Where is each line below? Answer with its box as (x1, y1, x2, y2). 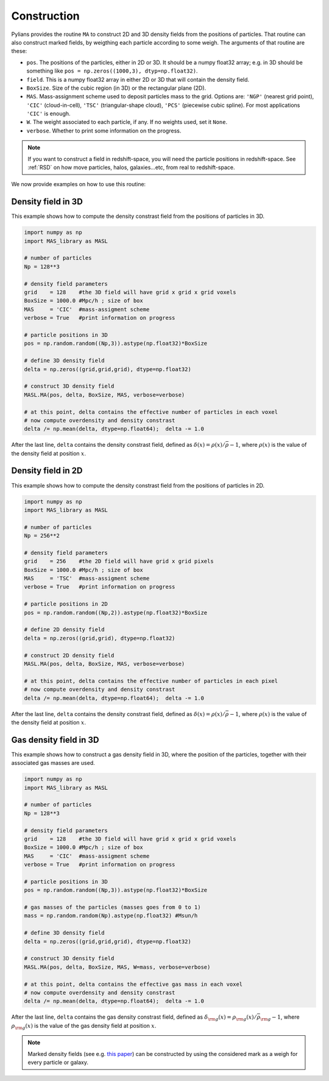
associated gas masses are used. (11, 759, 96, 767)
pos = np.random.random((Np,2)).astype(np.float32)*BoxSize (24, 609, 208, 616)
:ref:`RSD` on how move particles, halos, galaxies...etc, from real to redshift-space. (27, 164, 235, 171)
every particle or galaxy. (27, 1058, 88, 1066)
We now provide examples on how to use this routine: (11, 181, 146, 188)
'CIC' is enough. (26, 110, 71, 117)
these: (11, 48, 27, 55)
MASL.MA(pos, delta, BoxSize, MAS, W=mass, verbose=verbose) (24, 963, 211, 971)
